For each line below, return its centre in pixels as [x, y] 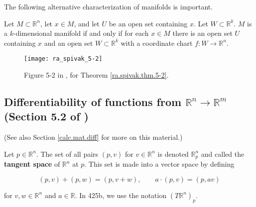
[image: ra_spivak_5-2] [63, 59]
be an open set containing [148, 23]
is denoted [173, 154]
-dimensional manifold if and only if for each [81, 33]
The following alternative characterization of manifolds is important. [109, 6]
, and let [87, 23]
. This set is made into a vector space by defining [159, 164]
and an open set [68, 43]
